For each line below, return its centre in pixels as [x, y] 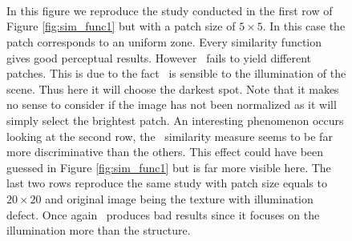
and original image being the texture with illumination [179, 198]
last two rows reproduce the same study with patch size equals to [167, 183]
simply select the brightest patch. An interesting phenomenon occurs [175, 120]
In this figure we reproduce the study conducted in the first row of [170, 10]
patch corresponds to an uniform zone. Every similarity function [164, 41]
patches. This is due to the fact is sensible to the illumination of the [176, 73]
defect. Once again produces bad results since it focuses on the [163, 214]
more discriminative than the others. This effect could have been [165, 152]
